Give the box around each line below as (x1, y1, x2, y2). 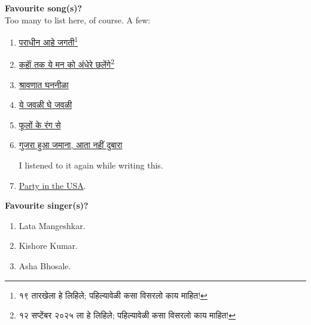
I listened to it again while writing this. (19, 159, 163, 171)
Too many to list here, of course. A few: (5, 13, 151, 26)
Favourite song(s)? (5, 2, 83, 14)
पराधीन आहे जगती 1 (19, 34, 78, 48)
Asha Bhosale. (19, 260, 71, 272)
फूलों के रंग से (19, 118, 61, 131)
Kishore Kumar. (19, 239, 78, 252)
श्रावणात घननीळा (19, 78, 69, 91)
